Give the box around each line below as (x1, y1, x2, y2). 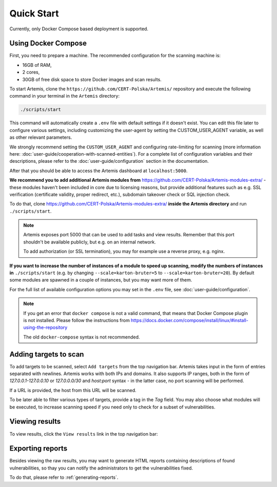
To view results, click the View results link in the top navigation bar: (9, 430, 159, 437)
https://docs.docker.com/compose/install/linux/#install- (131, 317, 249, 323)
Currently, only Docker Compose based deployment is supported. (9, 26, 149, 32)
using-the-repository (23, 324, 68, 331)
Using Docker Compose (9, 39, 87, 48)
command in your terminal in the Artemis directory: (9, 93, 120, 99)
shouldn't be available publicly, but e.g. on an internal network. (23, 239, 156, 245)
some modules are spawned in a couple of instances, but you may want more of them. (9, 277, 192, 283)
